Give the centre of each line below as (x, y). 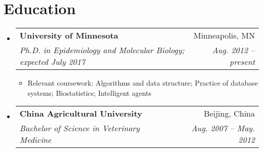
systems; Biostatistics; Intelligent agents (89, 92)
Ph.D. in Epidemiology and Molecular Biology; (102, 50)
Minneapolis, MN (224, 35)
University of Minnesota (69, 35)
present (242, 62)
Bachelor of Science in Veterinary (80, 128)
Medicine (35, 140)
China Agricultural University (81, 113)
